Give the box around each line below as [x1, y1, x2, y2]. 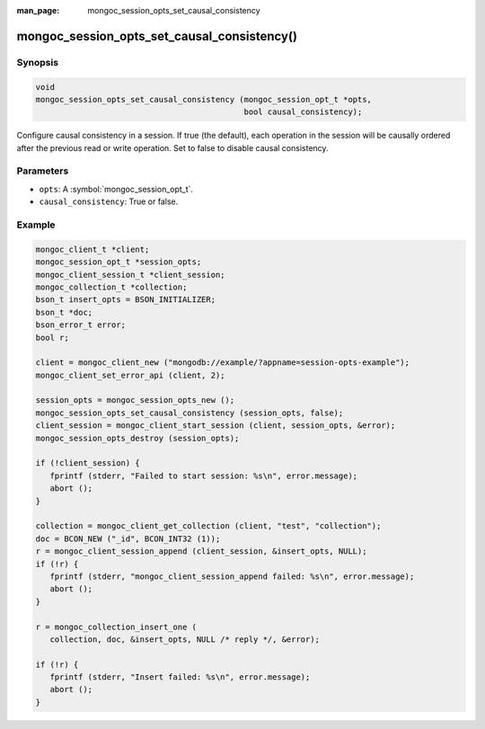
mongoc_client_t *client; [35, 244, 150, 254]
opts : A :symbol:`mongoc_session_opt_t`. [39, 183, 193, 194]
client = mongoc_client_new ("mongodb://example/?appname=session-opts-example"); [35, 358, 410, 368]
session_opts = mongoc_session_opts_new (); [35, 396, 235, 405]
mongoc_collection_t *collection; [35, 281, 188, 292]
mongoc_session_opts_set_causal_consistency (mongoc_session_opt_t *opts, [35, 94, 373, 104]
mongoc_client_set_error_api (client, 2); [35, 369, 225, 380]
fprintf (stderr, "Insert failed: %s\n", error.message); [49, 672, 311, 682]
